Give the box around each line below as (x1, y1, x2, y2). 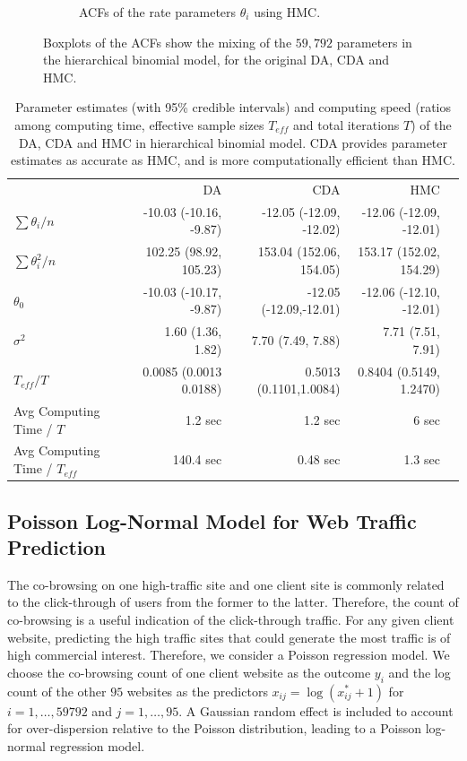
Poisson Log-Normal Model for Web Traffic (7, 506, 417, 534)
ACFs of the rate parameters (79, 3, 237, 21)
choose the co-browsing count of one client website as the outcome (7, 662, 371, 681)
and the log (388, 662, 451, 681)
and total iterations (293, 115, 400, 134)
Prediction (7, 532, 106, 560)
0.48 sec (297, 450, 341, 469)
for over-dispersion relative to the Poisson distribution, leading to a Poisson (7, 719, 421, 738)
